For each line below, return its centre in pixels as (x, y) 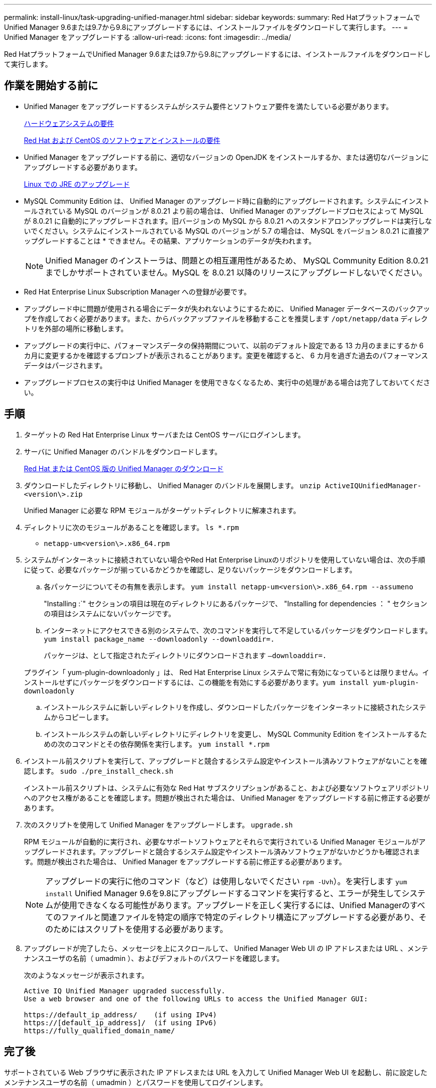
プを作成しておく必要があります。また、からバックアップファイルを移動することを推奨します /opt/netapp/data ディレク (226, 318)
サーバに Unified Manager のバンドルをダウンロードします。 (123, 451)
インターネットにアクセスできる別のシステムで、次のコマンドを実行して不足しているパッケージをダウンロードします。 (238, 630)
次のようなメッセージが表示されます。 (86, 975)
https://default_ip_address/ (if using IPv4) (120, 1015)
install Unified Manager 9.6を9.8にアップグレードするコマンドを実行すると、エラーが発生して (223, 893)
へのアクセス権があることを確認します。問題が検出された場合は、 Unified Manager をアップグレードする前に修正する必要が (227, 798)
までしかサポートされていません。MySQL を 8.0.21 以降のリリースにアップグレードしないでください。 (236, 272)
